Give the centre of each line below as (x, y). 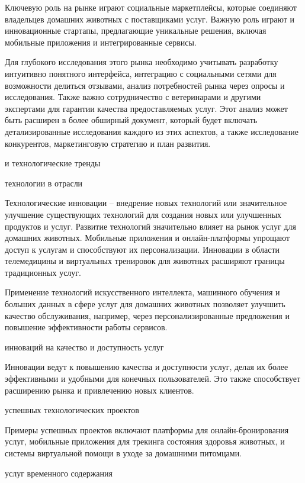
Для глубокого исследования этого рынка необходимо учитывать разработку (142, 62)
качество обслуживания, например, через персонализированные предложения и (147, 315)
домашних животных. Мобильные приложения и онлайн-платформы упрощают (147, 238)
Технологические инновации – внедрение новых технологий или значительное (146, 203)
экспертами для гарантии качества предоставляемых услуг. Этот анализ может (146, 108)
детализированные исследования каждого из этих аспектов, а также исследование (152, 131)
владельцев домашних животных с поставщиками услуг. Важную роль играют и (150, 19)
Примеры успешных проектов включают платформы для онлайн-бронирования (147, 429)
